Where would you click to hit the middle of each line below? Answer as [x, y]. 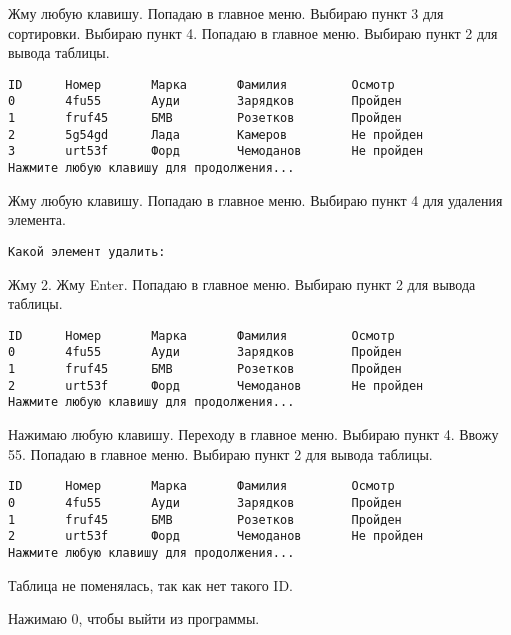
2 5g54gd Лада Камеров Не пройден [216, 134]
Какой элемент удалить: [87, 251]
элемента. [37, 219]
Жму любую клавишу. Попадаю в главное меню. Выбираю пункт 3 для [226, 13]
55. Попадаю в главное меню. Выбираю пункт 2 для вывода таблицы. [220, 453]
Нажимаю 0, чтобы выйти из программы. [134, 618]
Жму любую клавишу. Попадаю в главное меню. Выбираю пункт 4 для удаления [255, 199]
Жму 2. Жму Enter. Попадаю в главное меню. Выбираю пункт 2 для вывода [242, 283]
